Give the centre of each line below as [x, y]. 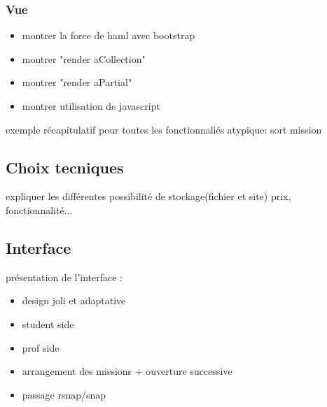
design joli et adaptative [74, 300]
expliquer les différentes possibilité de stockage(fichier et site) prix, [148, 196]
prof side [41, 347]
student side [48, 323]
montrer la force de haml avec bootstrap [109, 35]
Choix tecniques [65, 167]
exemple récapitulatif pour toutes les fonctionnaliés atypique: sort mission [164, 129]
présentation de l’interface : [64, 277]
